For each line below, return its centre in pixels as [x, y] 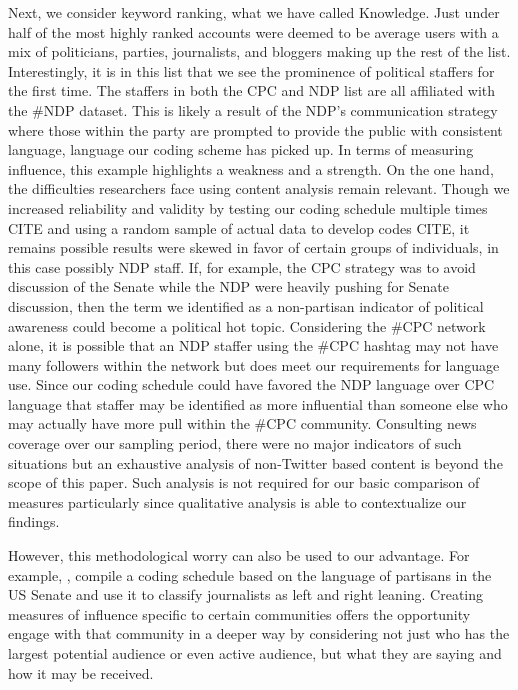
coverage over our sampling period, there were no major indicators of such [235, 443]
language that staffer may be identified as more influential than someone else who [258, 403]
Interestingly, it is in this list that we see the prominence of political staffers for [251, 70]
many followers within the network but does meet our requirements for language [254, 364]
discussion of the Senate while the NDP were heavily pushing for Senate [228, 286]
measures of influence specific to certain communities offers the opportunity [239, 613]
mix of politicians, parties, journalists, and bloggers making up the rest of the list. [259, 51]
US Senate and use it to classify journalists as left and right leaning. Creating [246, 594]
